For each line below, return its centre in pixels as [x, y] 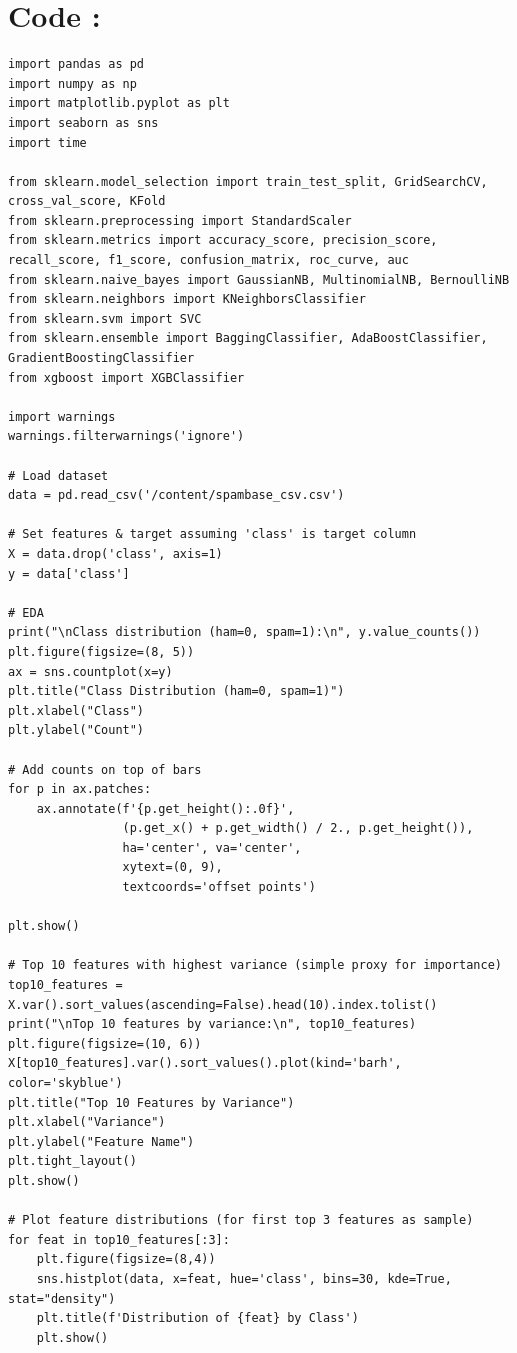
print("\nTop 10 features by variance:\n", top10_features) [212, 1024]
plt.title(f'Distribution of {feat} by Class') [197, 1318]
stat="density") [62, 1298]
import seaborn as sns [83, 122]
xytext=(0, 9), [172, 867]
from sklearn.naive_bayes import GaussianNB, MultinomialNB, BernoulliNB [259, 279]
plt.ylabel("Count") [76, 730]
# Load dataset [58, 475]
